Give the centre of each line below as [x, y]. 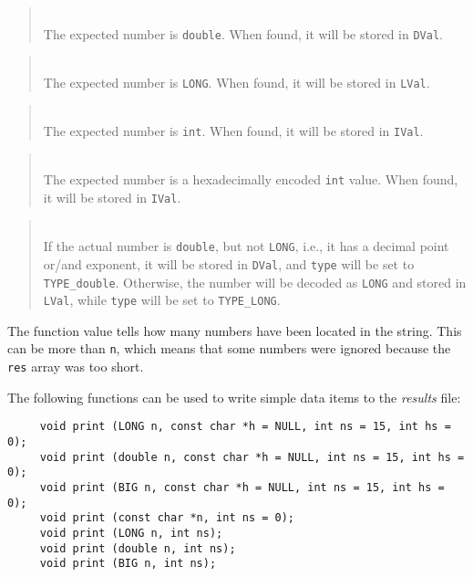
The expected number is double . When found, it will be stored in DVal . [243, 33]
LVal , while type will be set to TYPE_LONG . [162, 300]
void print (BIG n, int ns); [128, 564]
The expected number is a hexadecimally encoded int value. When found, [251, 179]
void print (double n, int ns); [138, 548]
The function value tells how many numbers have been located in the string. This [235, 330]
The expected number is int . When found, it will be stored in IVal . [233, 131]
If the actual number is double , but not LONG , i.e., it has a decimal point [246, 246]
